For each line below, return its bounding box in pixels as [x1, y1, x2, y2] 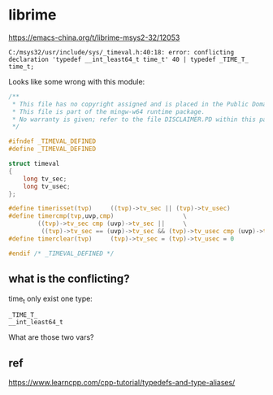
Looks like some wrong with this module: [8, 76, 145, 86]
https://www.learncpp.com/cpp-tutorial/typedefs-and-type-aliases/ [8, 378, 236, 388]
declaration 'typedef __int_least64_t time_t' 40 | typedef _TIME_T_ [8, 55, 249, 63]
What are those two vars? [8, 332, 94, 342]
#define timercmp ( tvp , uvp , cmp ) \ [8, 212, 187, 220]
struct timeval [8, 160, 60, 168]
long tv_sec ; [23, 175, 67, 183]
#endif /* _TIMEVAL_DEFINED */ [8, 250, 115, 258]
